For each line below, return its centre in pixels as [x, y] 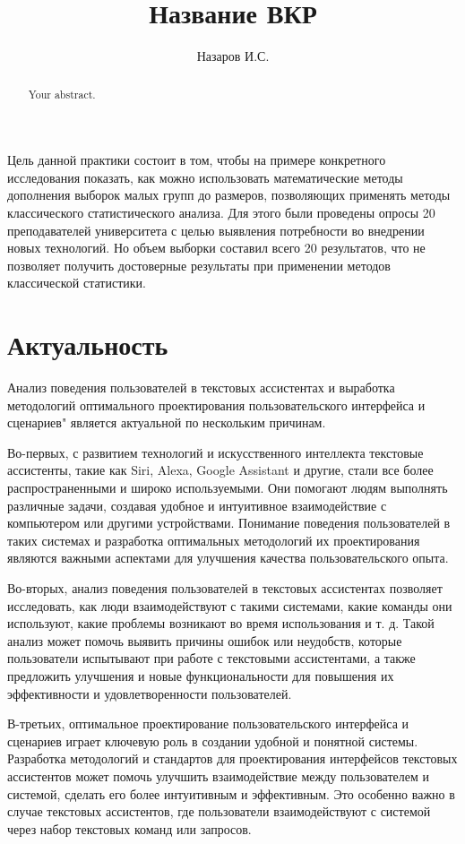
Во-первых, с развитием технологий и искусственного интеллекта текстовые [215, 452]
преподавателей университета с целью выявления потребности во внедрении [216, 230]
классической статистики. [77, 283]
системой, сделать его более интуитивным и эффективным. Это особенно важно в [231, 793]
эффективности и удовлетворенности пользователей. [150, 693]
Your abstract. [62, 94]
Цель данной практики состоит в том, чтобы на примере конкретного [197, 160]
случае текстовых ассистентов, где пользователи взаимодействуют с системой [219, 811]
